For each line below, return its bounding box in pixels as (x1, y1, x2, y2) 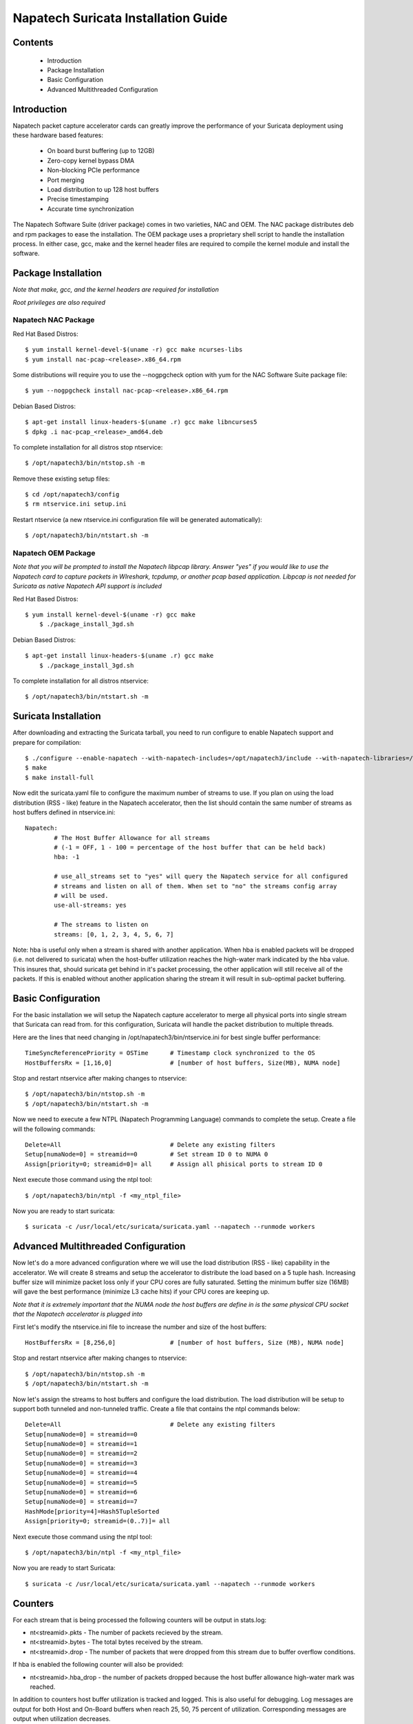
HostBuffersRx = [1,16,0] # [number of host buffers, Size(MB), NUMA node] (25, 1059, 341, 1067)
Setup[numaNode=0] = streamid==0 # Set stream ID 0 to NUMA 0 (25, 1150, 268, 1159)
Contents (12, 37, 54, 48)
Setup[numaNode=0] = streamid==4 (25, 1469, 138, 1477)
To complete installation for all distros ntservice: (12, 676, 149, 685)
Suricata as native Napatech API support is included (12, 582, 162, 590)
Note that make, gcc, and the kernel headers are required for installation (12, 285, 220, 294)
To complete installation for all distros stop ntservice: (12, 443, 163, 451)
